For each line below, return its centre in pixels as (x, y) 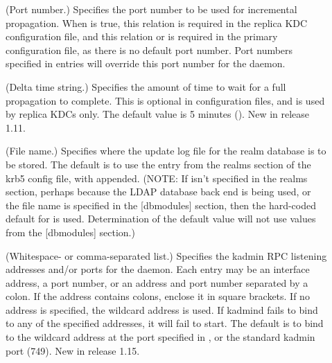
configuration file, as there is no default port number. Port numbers (149, 50)
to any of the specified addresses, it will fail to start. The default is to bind (165, 323)
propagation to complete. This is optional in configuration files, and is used (165, 100)
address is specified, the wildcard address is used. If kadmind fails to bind (162, 309)
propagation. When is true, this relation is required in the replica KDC (157, 23)
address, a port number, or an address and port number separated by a (157, 282)
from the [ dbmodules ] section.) (70, 232)
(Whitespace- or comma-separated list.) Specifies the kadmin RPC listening (166, 255)
